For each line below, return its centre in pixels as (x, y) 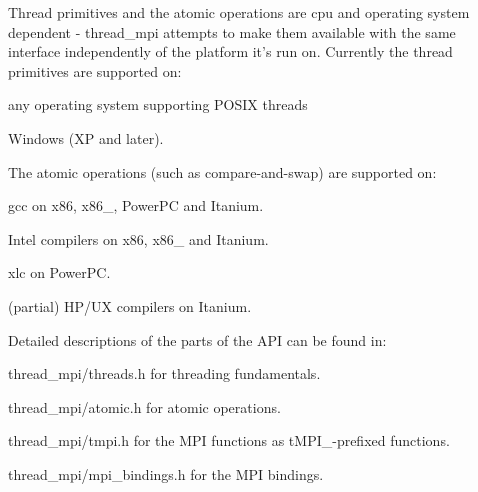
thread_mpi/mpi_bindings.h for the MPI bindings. (166, 473)
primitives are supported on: (95, 70)
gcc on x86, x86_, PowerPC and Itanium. (136, 205)
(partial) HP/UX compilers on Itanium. (130, 305)
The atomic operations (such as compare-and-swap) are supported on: (222, 171)
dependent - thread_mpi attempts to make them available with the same (232, 31)
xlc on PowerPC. (59, 272)
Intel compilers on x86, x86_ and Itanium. (138, 238)
